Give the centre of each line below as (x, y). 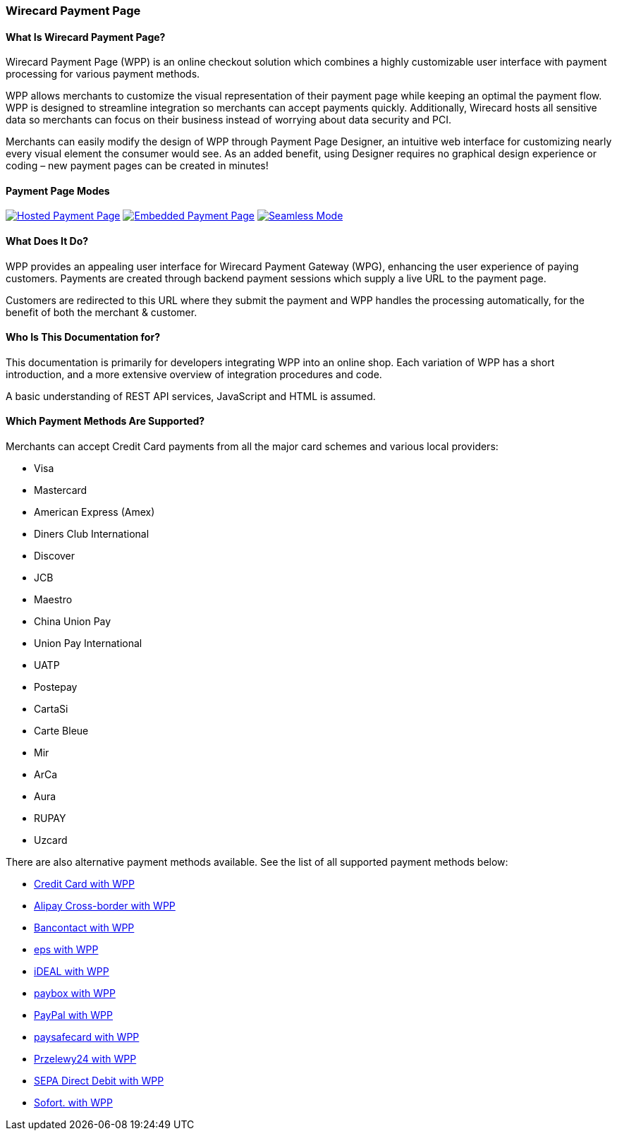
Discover (55, 556)
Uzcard (51, 840)
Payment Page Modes (58, 191)
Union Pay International (88, 643)
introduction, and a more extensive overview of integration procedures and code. (194, 374)
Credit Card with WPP (84, 884)
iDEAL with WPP (72, 972)
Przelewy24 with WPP (85, 1059)
